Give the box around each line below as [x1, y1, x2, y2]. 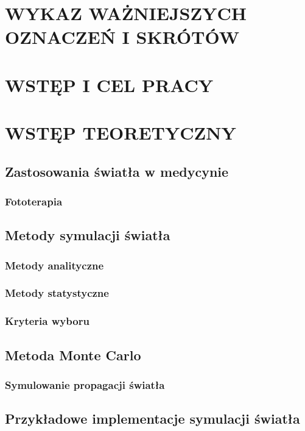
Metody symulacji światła [5, 226, 170, 244]
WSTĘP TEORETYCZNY [5, 120, 236, 145]
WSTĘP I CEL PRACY [5, 72, 214, 97]
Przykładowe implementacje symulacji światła [5, 409, 300, 428]
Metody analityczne [5, 257, 104, 272]
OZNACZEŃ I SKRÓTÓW [5, 24, 240, 49]
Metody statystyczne [5, 285, 109, 301]
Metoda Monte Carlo [5, 345, 141, 364]
